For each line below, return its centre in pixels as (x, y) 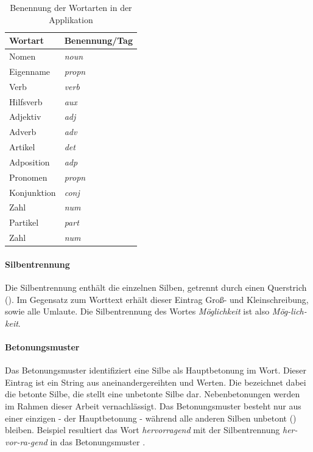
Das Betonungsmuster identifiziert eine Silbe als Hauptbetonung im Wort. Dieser (156, 370)
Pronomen (28, 177)
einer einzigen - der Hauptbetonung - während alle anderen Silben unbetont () (151, 418)
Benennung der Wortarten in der (71, 7)
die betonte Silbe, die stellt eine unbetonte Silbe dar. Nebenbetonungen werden (153, 394)
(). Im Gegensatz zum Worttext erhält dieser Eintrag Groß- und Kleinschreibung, (157, 299)
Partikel (24, 222)
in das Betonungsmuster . (98, 441)
